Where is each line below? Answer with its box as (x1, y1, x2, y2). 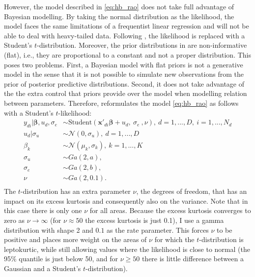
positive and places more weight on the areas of (4, 234, 147, 245)
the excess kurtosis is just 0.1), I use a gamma (85, 215, 224, 225)
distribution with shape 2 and (4, 224, 93, 235)
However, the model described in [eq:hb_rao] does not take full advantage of (4, 1, 234, 11)
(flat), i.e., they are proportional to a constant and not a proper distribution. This (4, 49, 251, 60)
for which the (154, 234, 195, 245)
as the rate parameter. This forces (107, 224, 209, 235)
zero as (4, 215, 25, 225)
